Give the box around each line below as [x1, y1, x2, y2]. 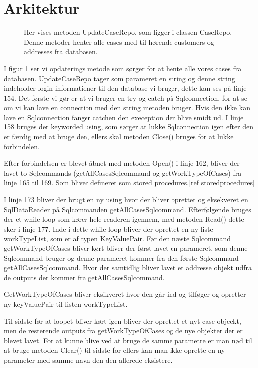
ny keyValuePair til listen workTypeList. [4, 298, 128, 309]
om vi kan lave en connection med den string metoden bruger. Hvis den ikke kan [4, 102, 250, 113]
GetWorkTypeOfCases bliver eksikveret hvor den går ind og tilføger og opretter [4, 289, 246, 299]
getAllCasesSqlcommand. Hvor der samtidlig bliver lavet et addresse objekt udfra [4, 262, 252, 273]
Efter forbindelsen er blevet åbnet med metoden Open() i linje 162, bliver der [4, 158, 240, 168]
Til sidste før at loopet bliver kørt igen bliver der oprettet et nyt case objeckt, [4, 315, 241, 326]
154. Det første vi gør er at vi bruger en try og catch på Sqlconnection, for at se [4, 92, 248, 103]
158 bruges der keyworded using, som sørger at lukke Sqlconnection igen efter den [4, 122, 254, 132]
